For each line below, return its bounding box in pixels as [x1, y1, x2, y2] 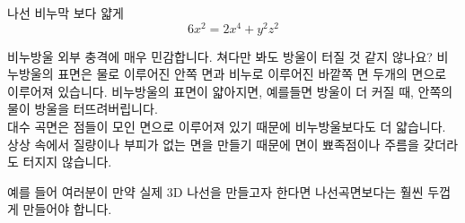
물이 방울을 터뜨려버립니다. [7, 99, 158, 118]
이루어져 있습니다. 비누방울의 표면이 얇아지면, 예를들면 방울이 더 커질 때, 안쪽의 [7, 81, 453, 100]
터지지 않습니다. [22, 152, 112, 171]
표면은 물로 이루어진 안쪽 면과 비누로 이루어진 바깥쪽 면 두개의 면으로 [57, 64, 447, 83]
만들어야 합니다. [22, 200, 112, 219]
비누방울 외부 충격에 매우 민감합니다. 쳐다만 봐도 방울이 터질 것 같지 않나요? [7, 47, 433, 65]
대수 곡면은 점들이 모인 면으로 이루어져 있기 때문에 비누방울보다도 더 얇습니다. [7, 117, 446, 136]
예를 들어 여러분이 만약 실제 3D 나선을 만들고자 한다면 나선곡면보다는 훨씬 [7, 182, 424, 201]
